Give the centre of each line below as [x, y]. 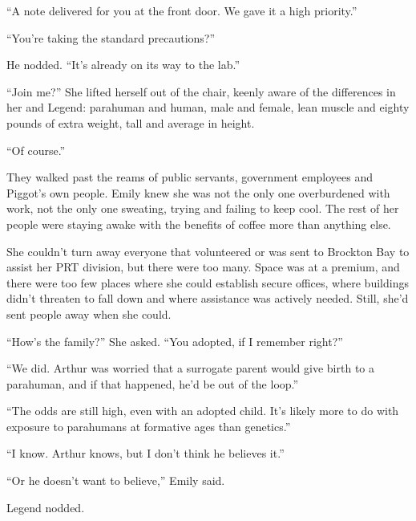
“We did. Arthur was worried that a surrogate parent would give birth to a [190, 368]
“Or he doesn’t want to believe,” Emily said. [116, 480]
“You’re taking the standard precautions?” [111, 37]
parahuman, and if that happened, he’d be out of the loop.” [153, 383]
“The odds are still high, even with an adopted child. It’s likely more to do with [203, 411]
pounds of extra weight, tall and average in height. [131, 122]
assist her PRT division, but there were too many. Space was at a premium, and [203, 267]
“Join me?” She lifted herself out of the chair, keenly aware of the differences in [201, 91]
